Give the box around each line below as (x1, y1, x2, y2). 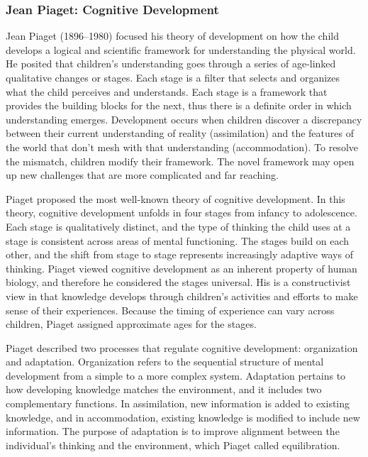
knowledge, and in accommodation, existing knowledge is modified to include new (6, 409, 360, 424)
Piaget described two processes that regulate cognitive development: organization (6, 340, 358, 355)
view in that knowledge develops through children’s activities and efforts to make (6, 288, 358, 303)
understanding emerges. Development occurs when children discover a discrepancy (6, 111, 362, 126)
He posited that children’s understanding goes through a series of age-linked (6, 56, 336, 71)
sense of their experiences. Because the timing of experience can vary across (6, 302, 335, 317)
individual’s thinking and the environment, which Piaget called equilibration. (6, 437, 340, 452)
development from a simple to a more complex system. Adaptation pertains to (6, 368, 346, 382)
